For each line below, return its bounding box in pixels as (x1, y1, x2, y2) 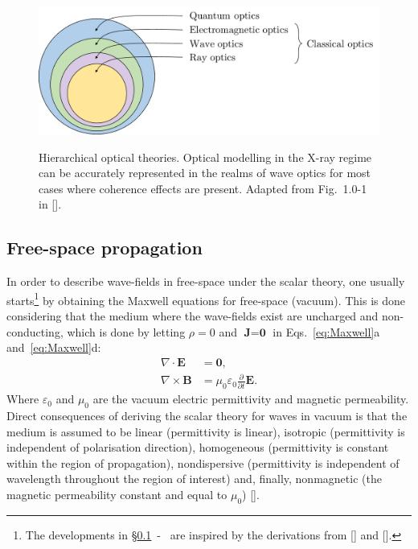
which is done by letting (67, 323, 186, 340)
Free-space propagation (6, 235, 203, 260)
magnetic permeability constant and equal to (6, 485, 227, 502)
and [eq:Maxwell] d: (6, 339, 101, 356)
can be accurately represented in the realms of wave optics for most (39, 164, 371, 181)
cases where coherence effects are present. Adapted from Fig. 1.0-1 (39, 180, 367, 196)
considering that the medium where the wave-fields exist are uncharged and (6, 308, 379, 324)
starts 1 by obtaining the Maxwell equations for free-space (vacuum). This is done (6, 289, 406, 308)
